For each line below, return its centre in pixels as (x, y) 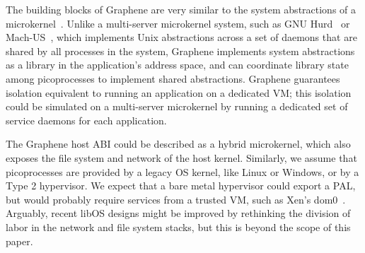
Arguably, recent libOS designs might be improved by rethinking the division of (178, 213)
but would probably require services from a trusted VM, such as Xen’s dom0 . (176, 199)
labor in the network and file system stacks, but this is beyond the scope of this (178, 226)
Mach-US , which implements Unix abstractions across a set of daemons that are (181, 37)
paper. (19, 241)
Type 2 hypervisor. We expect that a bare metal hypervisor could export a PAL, (181, 186)
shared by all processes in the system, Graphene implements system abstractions (180, 51)
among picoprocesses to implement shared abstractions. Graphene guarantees (173, 78)
